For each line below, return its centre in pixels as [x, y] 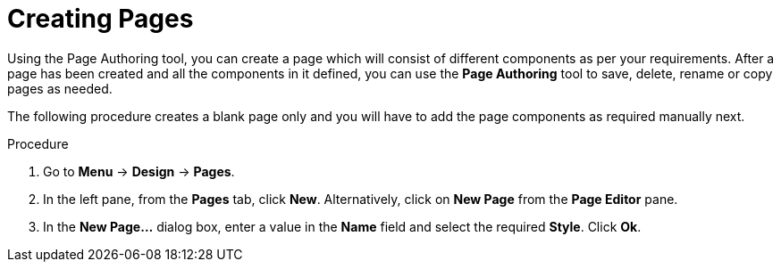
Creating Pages [101, 19]
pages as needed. [60, 88]
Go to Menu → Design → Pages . [139, 171]
